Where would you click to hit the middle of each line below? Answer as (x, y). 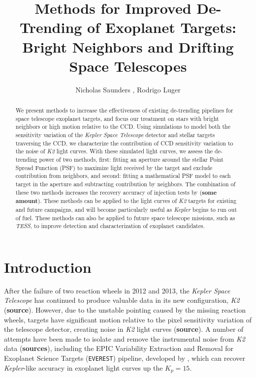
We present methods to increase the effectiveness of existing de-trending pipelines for (124, 110)
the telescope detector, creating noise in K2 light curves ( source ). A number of (124, 329)
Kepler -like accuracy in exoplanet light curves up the (83, 367)
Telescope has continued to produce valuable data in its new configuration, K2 (122, 300)
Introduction (48, 267)
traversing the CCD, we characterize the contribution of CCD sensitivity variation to (124, 143)
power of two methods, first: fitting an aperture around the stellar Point (131, 159)
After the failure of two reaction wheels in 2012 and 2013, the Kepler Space (117, 290)
